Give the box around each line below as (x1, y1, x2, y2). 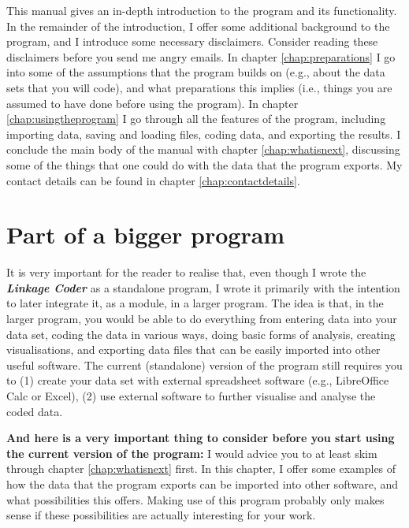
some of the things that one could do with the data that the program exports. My (6, 156, 403, 173)
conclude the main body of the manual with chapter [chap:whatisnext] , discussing (6, 141, 400, 158)
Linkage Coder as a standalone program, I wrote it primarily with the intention (6, 279, 400, 296)
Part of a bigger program (6, 218, 285, 251)
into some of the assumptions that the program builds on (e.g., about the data (6, 64, 385, 80)
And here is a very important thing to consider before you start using (6, 429, 395, 446)
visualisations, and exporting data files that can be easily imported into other (6, 341, 381, 358)
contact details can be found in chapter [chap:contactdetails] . (6, 172, 300, 188)
